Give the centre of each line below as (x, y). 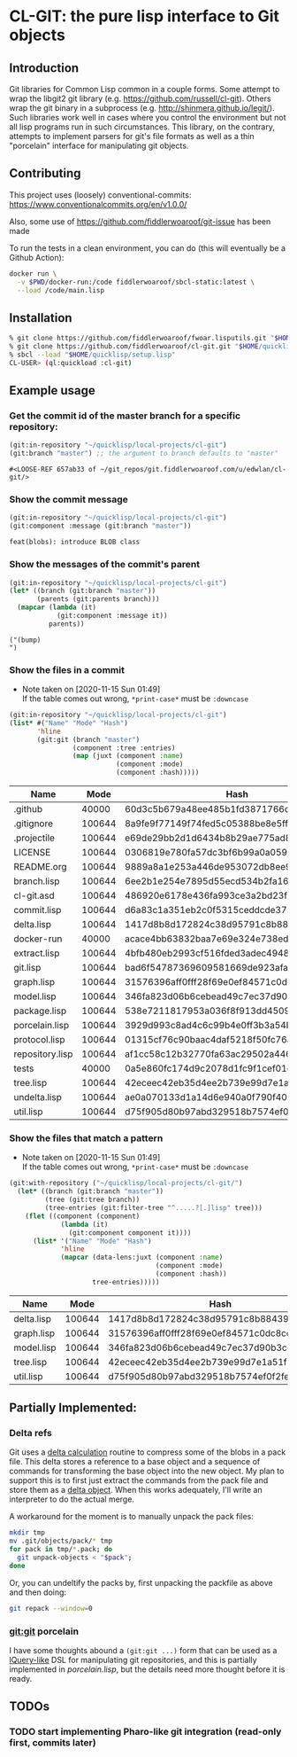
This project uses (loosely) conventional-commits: (100, 195)
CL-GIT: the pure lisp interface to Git (145, 16)
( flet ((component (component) (83, 1216)
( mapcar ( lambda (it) (57, 608)
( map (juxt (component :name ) (128, 756)
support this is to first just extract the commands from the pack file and (139, 1480)
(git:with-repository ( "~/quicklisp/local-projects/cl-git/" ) (126, 1183)
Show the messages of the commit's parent (105, 565)
